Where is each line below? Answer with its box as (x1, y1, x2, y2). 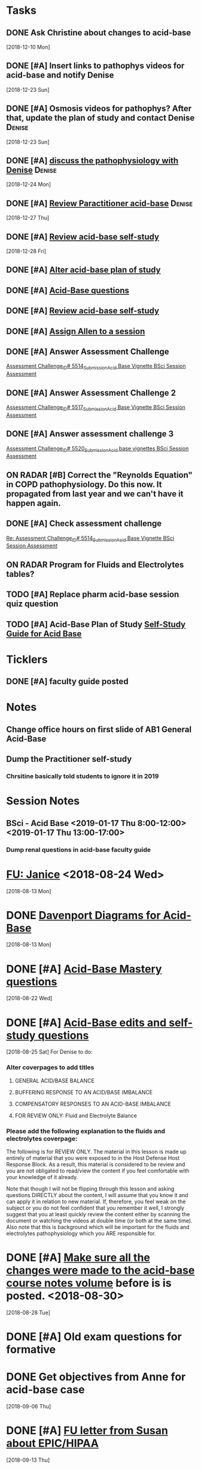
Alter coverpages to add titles (6, 1063, 95, 1072)
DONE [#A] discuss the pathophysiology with (6, 155, 179, 166)
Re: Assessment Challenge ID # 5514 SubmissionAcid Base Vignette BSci (6, 534, 175, 543)
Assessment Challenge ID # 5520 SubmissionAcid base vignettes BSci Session (6, 445, 189, 453)
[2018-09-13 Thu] (6, 1456, 50, 1464)
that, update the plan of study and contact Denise (6, 113, 195, 123)
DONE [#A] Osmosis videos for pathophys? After (6, 103, 192, 114)
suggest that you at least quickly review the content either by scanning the (6, 1210, 190, 1217)
